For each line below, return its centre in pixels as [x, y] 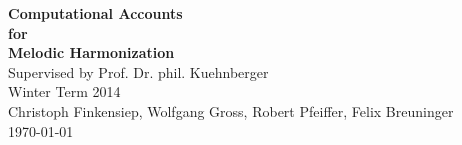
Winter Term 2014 [64, 91]
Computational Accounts [95, 13]
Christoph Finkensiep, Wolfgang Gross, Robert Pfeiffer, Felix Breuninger [231, 110]
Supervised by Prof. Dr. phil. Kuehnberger [138, 71]
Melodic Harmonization [91, 52]
